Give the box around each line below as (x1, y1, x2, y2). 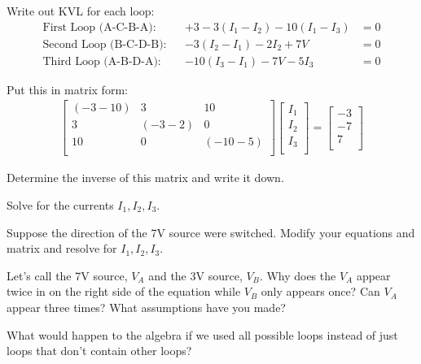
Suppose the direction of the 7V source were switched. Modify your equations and (7, 223, 415, 240)
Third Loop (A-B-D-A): (42, 55, 161, 67)
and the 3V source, (148, 266, 243, 284)
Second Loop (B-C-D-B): (42, 38, 167, 50)
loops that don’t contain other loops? (7, 342, 192, 359)
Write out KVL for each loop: (7, 2, 155, 19)
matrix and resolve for (7, 240, 117, 257)
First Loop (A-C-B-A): (42, 21, 156, 33)
